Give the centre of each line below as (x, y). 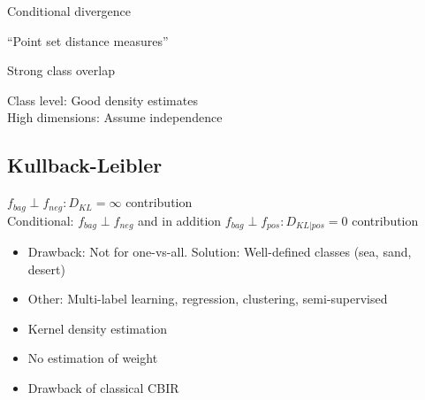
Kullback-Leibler (85, 165)
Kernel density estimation (98, 328)
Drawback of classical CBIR (103, 388)
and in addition (180, 220)
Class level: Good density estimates (102, 100)
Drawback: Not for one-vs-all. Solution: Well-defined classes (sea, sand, (220, 252)
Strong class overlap (61, 70)
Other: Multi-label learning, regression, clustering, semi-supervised (208, 299)
